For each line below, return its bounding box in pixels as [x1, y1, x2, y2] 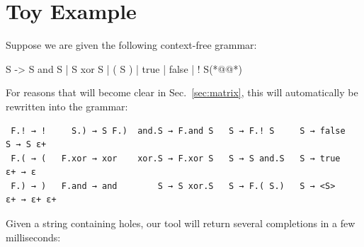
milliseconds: [6, 229, 61, 244]
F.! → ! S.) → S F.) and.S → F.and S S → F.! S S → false [11, 125, 346, 136]
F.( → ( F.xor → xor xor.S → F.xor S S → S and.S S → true [11, 153, 341, 163]
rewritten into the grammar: [6, 98, 128, 113]
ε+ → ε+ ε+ [6, 195, 57, 205]
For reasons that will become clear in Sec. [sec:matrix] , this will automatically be [6, 85, 358, 100]
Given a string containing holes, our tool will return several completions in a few [6, 216, 356, 231]
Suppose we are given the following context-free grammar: [6, 38, 257, 52]
